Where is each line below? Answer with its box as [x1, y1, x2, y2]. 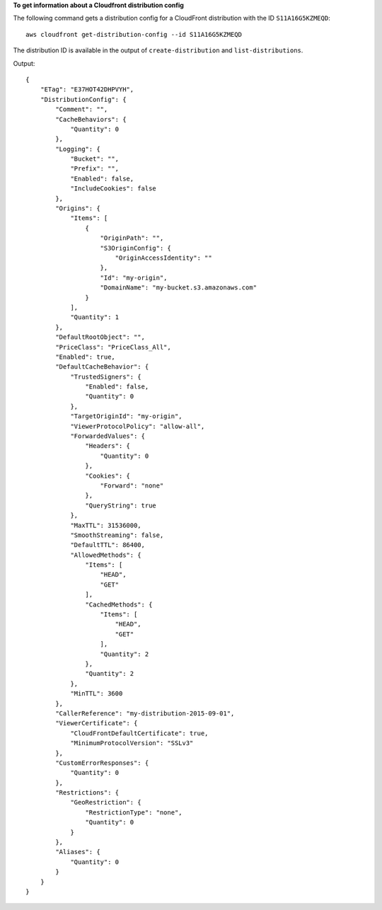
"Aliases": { [55, 848, 100, 856]
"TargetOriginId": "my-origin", [70, 413, 183, 420]
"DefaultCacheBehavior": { [55, 363, 149, 371]
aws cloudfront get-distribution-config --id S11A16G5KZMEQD [25, 30, 242, 38]
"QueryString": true [85, 501, 157, 509]
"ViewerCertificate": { [55, 719, 138, 727]
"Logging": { [55, 145, 100, 153]
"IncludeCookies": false [70, 185, 157, 192]
